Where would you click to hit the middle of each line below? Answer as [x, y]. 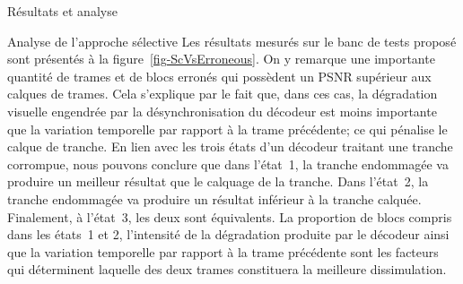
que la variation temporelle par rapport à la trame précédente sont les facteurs [223, 251]
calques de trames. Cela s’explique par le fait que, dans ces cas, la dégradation [223, 94]
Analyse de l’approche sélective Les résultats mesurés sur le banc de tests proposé [232, 41]
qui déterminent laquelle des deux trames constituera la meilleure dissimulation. [227, 269]
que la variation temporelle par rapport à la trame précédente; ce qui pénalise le [227, 129]
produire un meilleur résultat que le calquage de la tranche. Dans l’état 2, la [218, 181]
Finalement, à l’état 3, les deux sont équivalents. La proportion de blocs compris [230, 216]
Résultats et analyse [62, 11]
